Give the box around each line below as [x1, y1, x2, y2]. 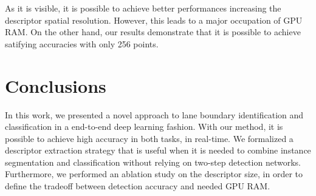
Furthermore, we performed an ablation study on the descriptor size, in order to [5, 167, 303, 180]
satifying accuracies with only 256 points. [5, 37, 159, 50]
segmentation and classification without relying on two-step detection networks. [5, 155, 301, 168]
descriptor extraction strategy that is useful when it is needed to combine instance [5, 144, 311, 157]
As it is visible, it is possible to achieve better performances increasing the [5, 2, 281, 14]
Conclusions [5, 73, 106, 98]
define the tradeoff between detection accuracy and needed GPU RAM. [5, 180, 270, 192]
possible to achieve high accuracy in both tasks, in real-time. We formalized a [5, 132, 294, 144]
